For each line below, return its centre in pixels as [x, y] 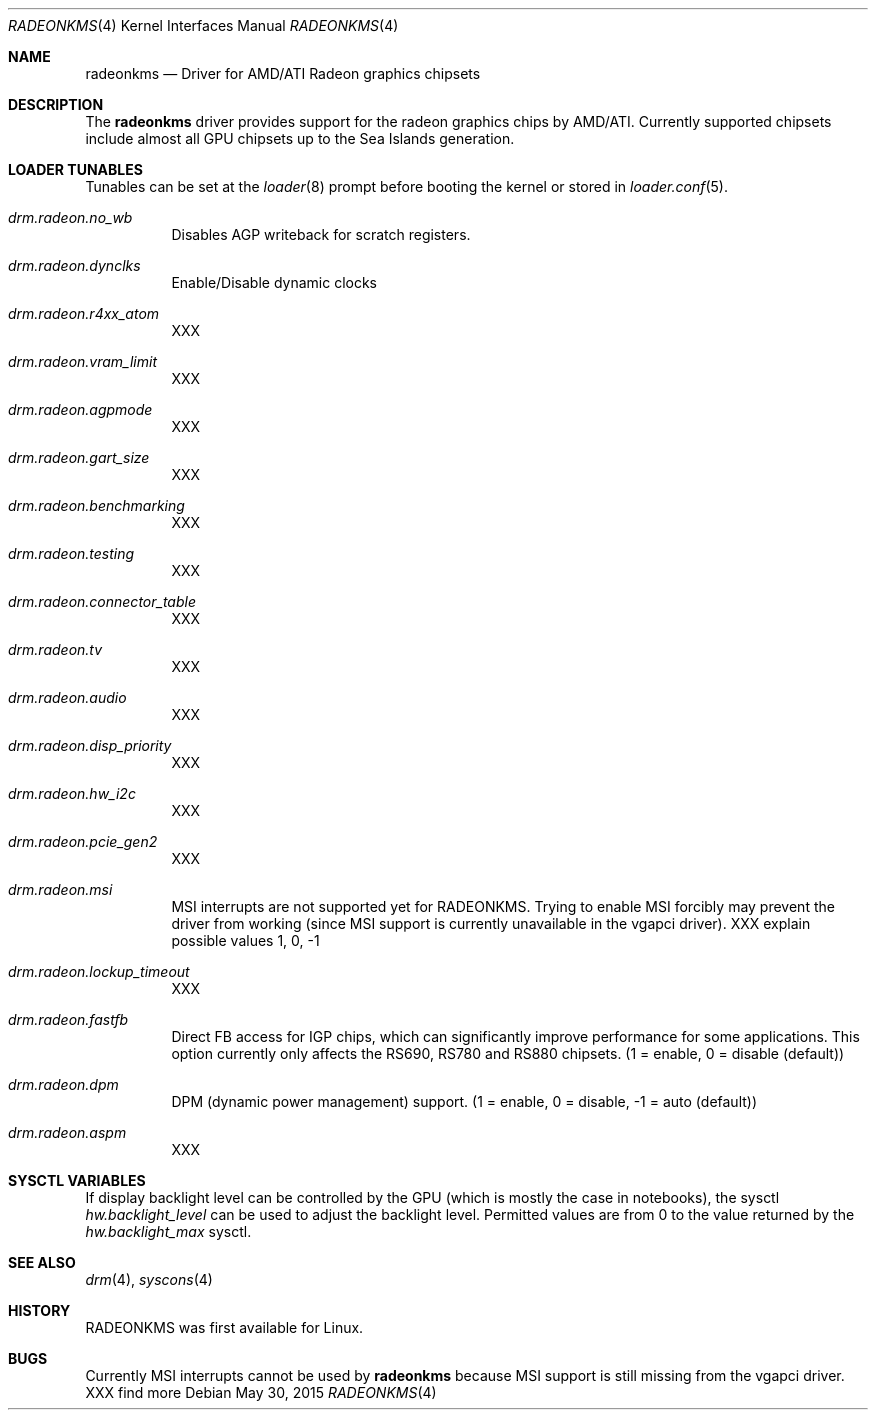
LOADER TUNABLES [75, 169]
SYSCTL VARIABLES [77, 1180]
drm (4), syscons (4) [149, 1279]
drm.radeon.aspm [67, 1132]
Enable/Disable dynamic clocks [274, 282]
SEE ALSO [42, 1262]
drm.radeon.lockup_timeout [99, 971]
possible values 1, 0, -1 [245, 940]
